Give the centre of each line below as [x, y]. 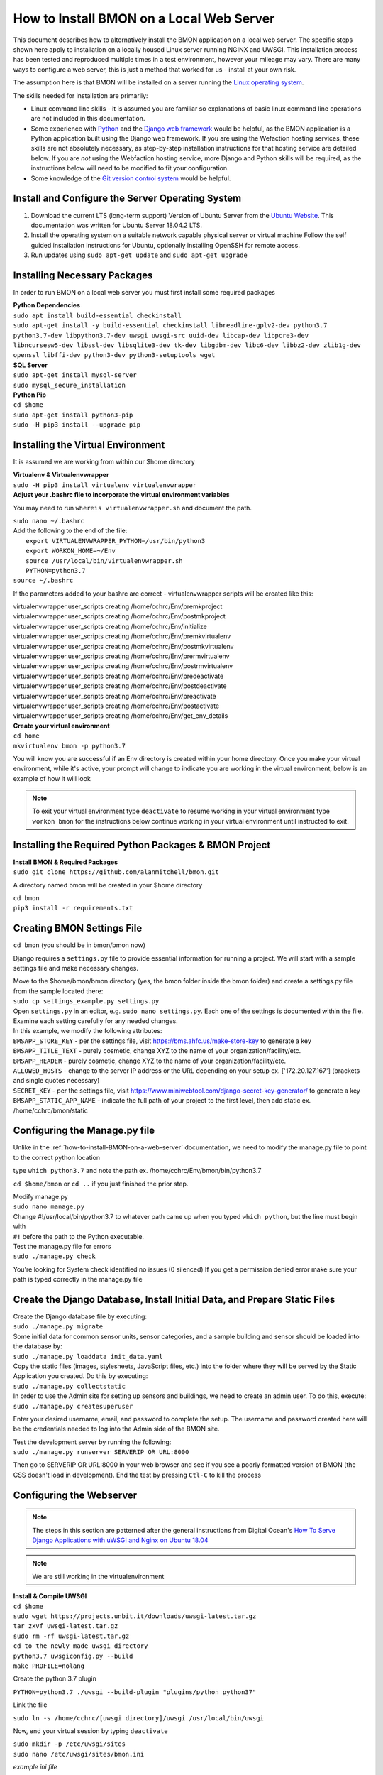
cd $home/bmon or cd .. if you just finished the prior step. [101, 1184]
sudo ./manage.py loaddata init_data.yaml [88, 1356]
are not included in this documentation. [88, 119]
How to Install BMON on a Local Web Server [144, 18]
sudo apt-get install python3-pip [73, 415]
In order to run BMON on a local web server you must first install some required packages [144, 292]
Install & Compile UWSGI [50, 1596]
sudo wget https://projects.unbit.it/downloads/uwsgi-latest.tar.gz [135, 1616]
